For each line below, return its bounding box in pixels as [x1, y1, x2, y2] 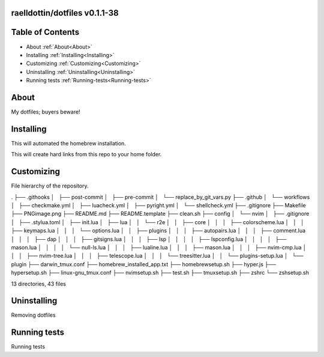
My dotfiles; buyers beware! [11, 108, 80, 115]
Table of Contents [11, 27, 80, 37]
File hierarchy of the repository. [11, 182, 89, 189]
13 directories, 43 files [11, 280, 66, 287]
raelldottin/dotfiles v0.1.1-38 [11, 8, 119, 18]
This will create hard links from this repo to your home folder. [11, 151, 162, 158]
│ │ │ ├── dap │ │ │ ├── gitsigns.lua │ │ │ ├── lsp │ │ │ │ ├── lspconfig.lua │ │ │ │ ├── [11, 235, 287, 243]
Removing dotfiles [11, 311, 56, 319]
